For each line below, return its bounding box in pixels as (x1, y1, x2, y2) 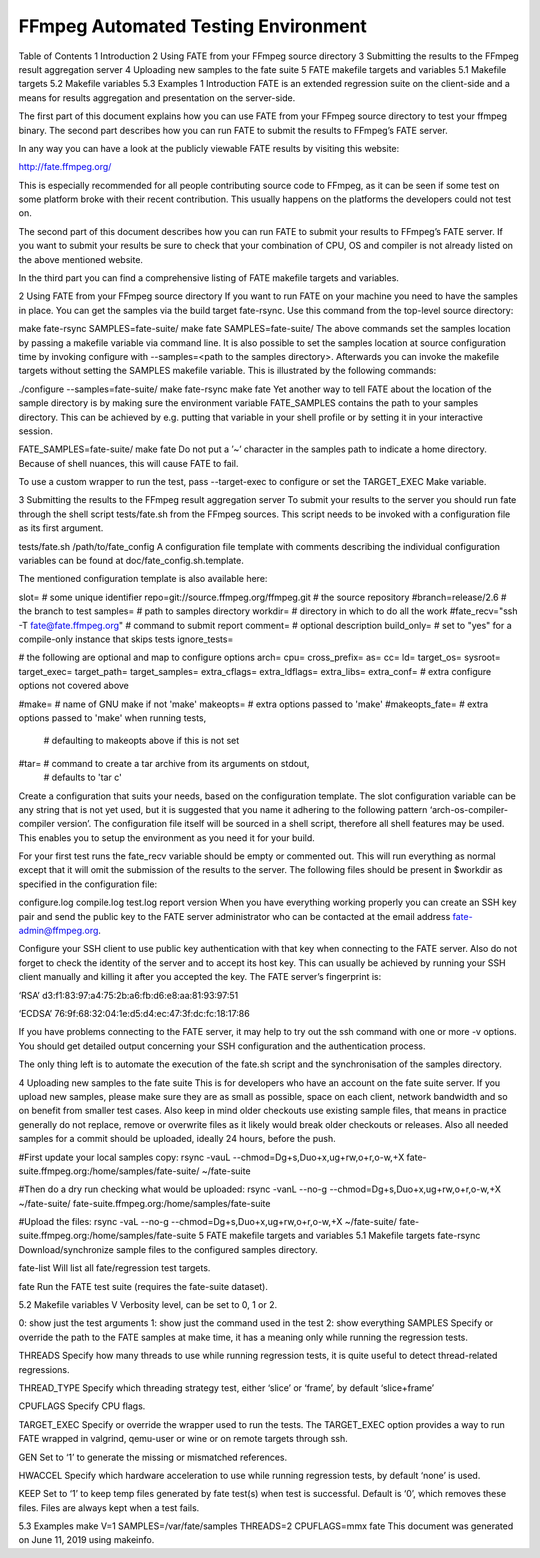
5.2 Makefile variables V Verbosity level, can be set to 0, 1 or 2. (18, 1299, 278, 1311)
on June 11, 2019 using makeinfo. (18, 1534, 155, 1546)
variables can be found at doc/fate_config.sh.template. (18, 555, 244, 567)
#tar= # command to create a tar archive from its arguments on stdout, (18, 757, 310, 769)
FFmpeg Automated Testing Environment (18, 15, 367, 37)
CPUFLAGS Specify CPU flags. (18, 1400, 146, 1412)
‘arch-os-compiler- (429, 803, 509, 815)
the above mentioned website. (18, 253, 144, 265)
